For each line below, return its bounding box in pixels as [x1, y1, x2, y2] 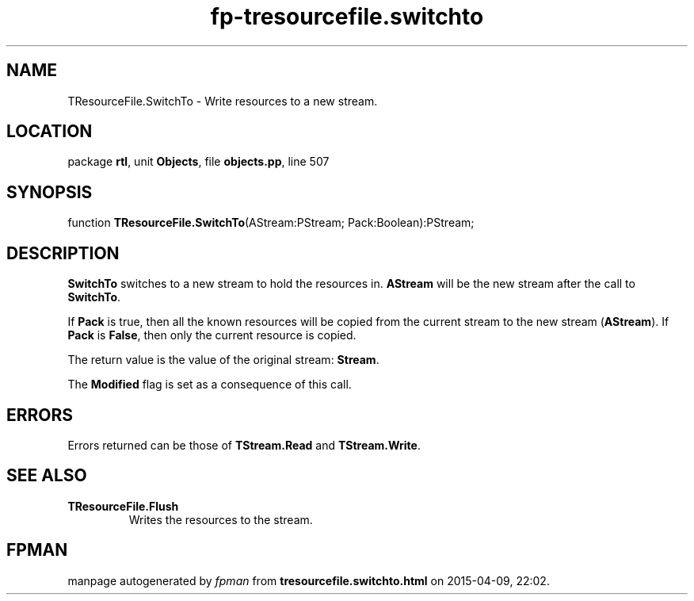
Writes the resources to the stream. [128, 512, 313, 526]
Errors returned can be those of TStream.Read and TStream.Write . [67, 438, 421, 452]
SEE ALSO [6, 465, 87, 486]
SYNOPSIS [6, 182, 93, 202]
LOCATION [6, 121, 93, 142]
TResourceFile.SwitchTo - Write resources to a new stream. [67, 94, 378, 108]
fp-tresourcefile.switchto [210, 3, 484, 30]
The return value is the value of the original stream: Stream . [67, 353, 379, 367]
